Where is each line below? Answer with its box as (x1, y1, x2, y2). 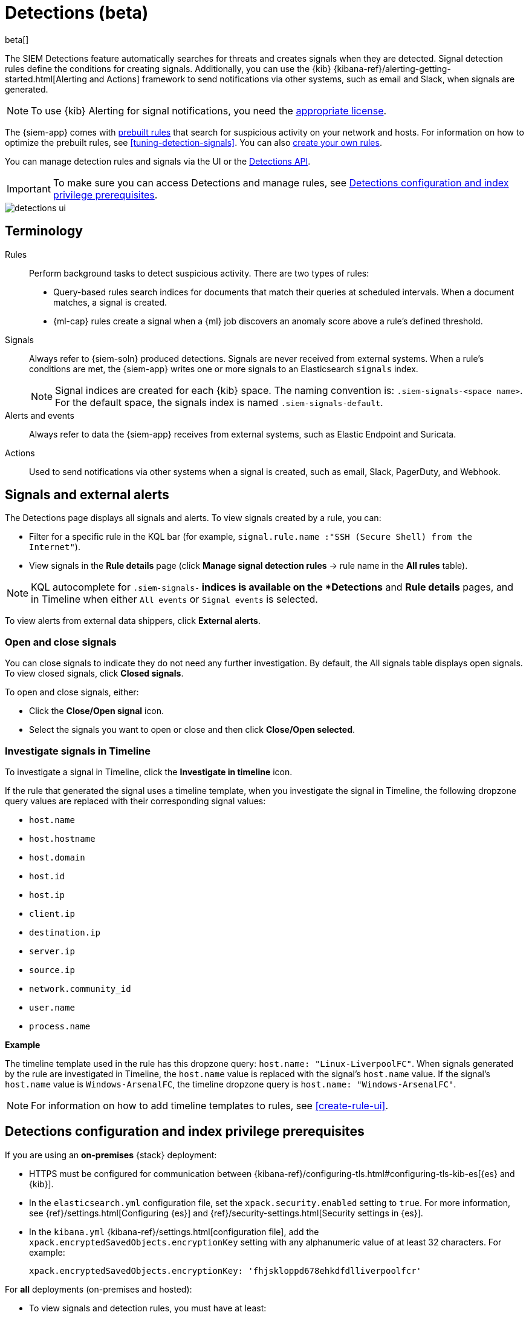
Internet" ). (29, 542, 80, 552)
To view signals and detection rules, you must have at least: (29, 1302, 267, 1313)
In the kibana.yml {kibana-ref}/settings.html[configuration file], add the (29, 1226, 319, 1237)
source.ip (29, 965, 75, 975)
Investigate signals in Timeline (5, 744, 151, 757)
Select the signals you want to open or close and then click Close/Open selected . (29, 724, 355, 735)
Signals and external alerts (5, 487, 169, 503)
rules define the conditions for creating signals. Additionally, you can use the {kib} (5, 63, 331, 74)
